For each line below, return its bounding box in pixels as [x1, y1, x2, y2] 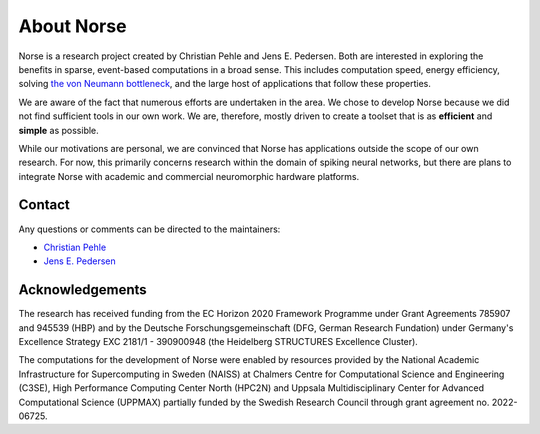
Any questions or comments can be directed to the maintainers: [18, 223, 281, 235]
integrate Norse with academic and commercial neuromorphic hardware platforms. [18, 170, 360, 182]
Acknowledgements [18, 281, 147, 299]
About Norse [18, 15, 127, 37]
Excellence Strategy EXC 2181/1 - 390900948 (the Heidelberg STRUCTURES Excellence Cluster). [18, 336, 419, 348]
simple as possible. [18, 124, 99, 136]
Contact [18, 196, 70, 214]
